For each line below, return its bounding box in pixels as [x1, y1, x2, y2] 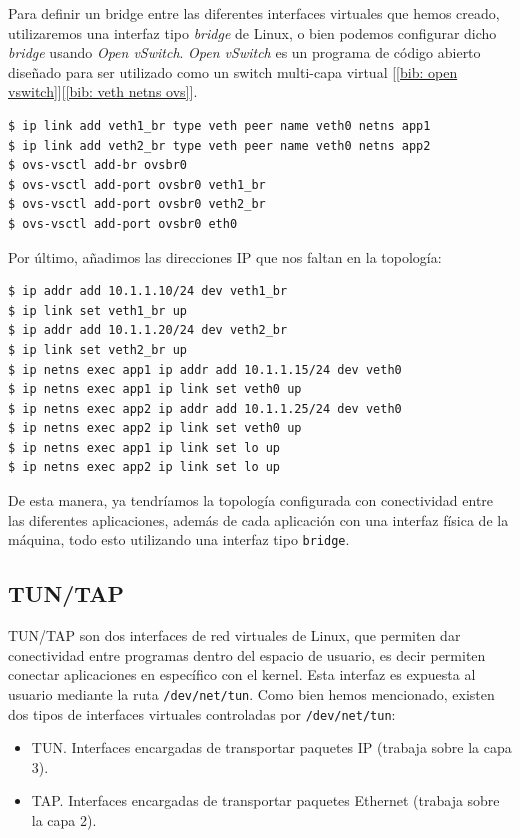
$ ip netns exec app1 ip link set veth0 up [8, 382, 302, 397]
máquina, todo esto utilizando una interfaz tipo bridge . [8, 529, 350, 550]
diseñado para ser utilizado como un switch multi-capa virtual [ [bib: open [8, 61, 458, 82]
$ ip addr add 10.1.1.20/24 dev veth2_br [8, 323, 288, 338]
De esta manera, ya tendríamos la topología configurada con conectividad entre [8, 490, 494, 511]
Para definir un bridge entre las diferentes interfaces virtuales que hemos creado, [8, 3, 500, 23]
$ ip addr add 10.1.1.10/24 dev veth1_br [8, 284, 288, 299]
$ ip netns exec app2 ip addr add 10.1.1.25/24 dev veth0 [8, 401, 402, 416]
